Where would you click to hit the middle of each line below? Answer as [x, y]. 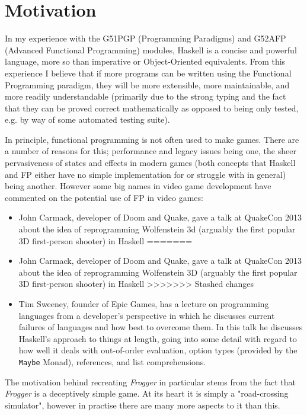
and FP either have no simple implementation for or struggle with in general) [145, 174]
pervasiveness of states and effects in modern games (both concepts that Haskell [150, 163]
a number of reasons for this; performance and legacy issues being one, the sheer [151, 151]
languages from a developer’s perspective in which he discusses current [147, 315]
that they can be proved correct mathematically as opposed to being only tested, [152, 108]
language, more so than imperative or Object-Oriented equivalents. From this [145, 61]
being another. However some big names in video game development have [138, 186]
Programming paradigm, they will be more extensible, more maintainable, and [147, 84]
